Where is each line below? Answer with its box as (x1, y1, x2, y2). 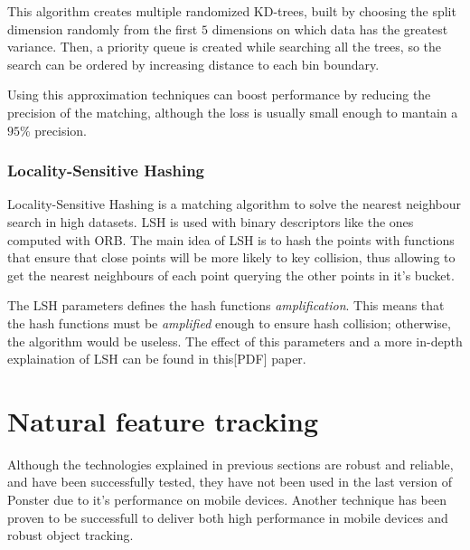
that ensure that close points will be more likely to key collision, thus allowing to (7, 248, 456, 267)
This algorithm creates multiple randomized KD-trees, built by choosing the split (7, 2, 456, 20)
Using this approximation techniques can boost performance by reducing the (7, 85, 431, 104)
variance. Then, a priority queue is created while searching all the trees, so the (7, 37, 442, 56)
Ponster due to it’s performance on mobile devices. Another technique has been (7, 490, 446, 509)
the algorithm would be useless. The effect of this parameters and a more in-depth (7, 331, 463, 350)
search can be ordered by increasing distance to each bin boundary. (7, 54, 380, 73)
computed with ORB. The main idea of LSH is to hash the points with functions (7, 230, 455, 249)
